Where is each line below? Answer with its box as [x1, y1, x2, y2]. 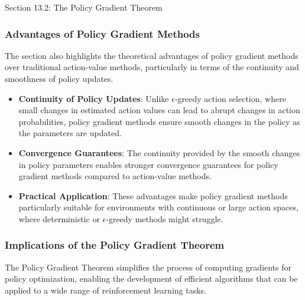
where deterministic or [18, 212, 100, 225]
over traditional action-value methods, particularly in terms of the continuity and [5, 61, 299, 73]
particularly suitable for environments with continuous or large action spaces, [18, 201, 298, 213]
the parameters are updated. [18, 127, 122, 139]
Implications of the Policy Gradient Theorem [5, 238, 225, 252]
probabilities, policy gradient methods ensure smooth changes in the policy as [18, 115, 300, 127]
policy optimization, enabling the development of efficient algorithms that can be [5, 272, 298, 285]
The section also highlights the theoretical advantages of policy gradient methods [5, 49, 298, 61]
